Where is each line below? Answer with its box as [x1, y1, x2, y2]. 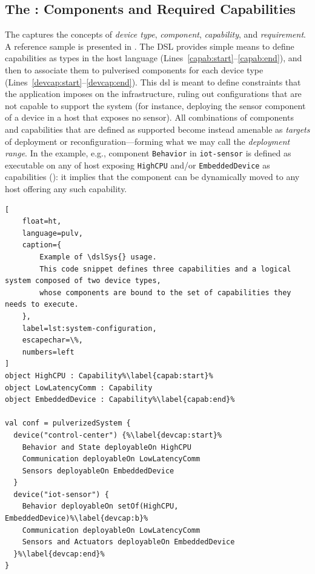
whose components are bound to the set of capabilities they [39, 288, 291, 297]
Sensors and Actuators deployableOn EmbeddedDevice [22, 538, 235, 547]
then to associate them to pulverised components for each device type [5, 63, 264, 76]
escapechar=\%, [22, 336, 83, 345]
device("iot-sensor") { [13, 490, 109, 499]
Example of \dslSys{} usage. [39, 253, 157, 262]
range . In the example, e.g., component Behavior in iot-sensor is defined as [5, 147, 291, 159]
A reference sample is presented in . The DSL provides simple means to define [5, 39, 294, 52]
